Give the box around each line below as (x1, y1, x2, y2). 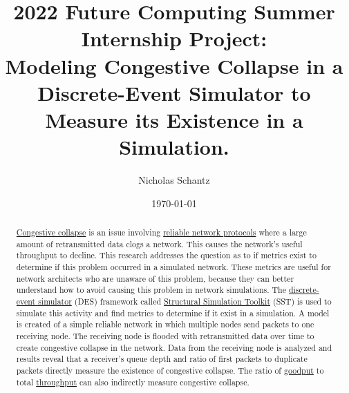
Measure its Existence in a (45, 105, 303, 133)
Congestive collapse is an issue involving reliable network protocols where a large (16, 227, 307, 238)
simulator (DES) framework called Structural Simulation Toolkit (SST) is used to (38, 295, 332, 307)
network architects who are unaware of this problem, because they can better (16, 272, 294, 284)
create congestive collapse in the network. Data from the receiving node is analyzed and (16, 341, 332, 353)
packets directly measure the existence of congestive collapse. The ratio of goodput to (16, 364, 324, 376)
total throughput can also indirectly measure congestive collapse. (16, 376, 249, 387)
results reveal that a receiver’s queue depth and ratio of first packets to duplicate (16, 353, 308, 365)
